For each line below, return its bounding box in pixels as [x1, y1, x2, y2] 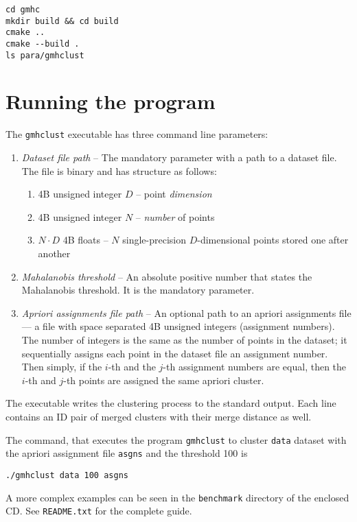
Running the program [5, 87, 216, 115]
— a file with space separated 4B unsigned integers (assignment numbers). [21, 319, 335, 333]
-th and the [108, 359, 156, 374]
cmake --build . [5, 38, 80, 49]
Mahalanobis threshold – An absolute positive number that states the [21, 269, 312, 283]
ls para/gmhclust [5, 50, 84, 60]
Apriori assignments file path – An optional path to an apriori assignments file [21, 305, 352, 320]
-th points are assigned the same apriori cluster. [63, 372, 264, 387]
